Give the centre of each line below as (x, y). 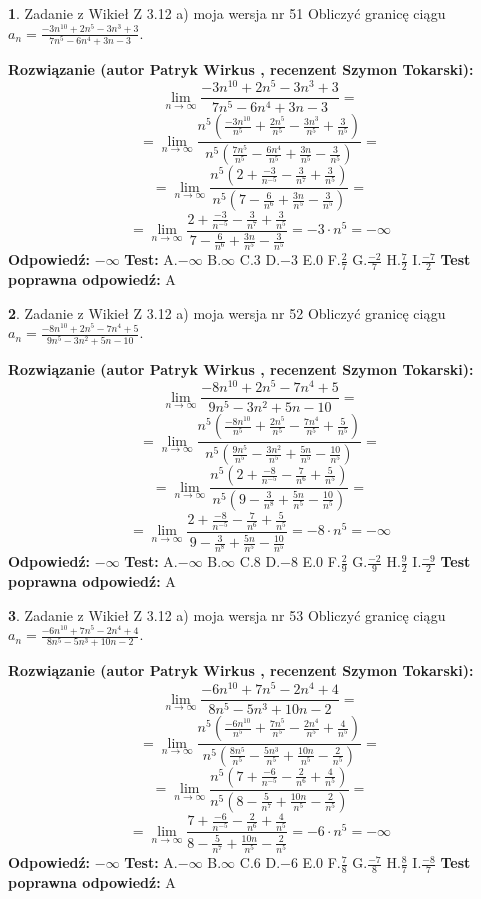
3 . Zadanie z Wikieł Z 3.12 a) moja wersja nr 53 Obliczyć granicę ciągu (227, 614)
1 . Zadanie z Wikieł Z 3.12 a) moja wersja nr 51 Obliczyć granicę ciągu (227, 13)
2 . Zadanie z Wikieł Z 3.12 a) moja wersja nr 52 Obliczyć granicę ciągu (227, 312)
